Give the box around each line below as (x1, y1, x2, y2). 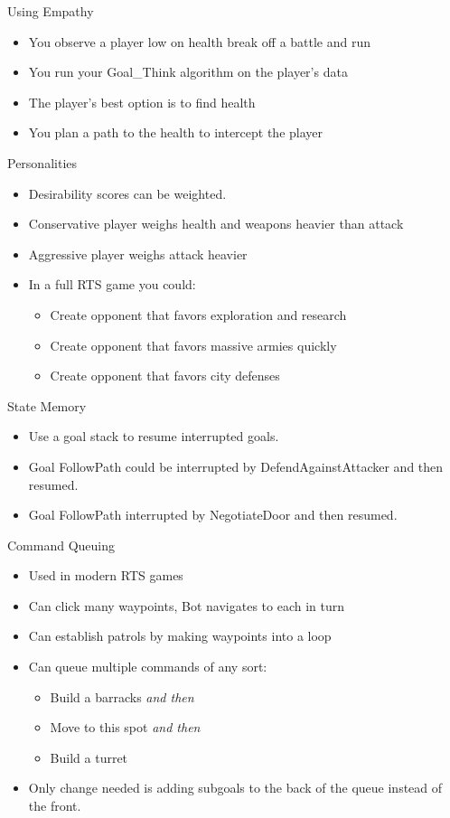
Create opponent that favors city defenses (50, 366, 280, 385)
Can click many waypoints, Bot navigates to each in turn (28, 596, 344, 615)
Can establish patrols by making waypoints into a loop (28, 626, 332, 645)
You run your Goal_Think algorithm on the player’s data (28, 62, 348, 81)
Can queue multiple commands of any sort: (28, 657, 267, 676)
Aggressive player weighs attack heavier (28, 244, 248, 263)
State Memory (7, 396, 87, 415)
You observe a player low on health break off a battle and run (28, 32, 371, 51)
